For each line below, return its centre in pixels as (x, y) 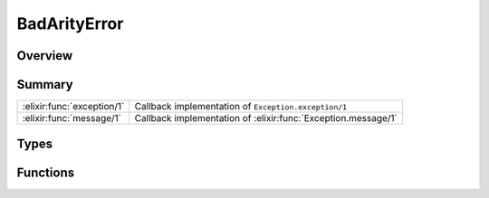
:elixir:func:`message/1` (72, 118)
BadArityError (70, 24)
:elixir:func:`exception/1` (73, 107)
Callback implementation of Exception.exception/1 (241, 107)
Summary (45, 85)
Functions (46, 172)
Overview (45, 56)
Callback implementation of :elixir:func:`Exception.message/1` (266, 118)
